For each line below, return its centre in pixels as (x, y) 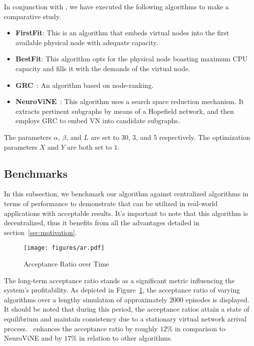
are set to (105, 137)
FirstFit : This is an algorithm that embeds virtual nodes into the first (122, 33)
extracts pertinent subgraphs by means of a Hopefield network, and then (125, 111)
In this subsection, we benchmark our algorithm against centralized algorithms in (126, 194)
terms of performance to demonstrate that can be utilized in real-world (111, 203)
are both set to (89, 146)
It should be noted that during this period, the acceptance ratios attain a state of (127, 309)
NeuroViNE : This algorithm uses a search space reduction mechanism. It (130, 101)
